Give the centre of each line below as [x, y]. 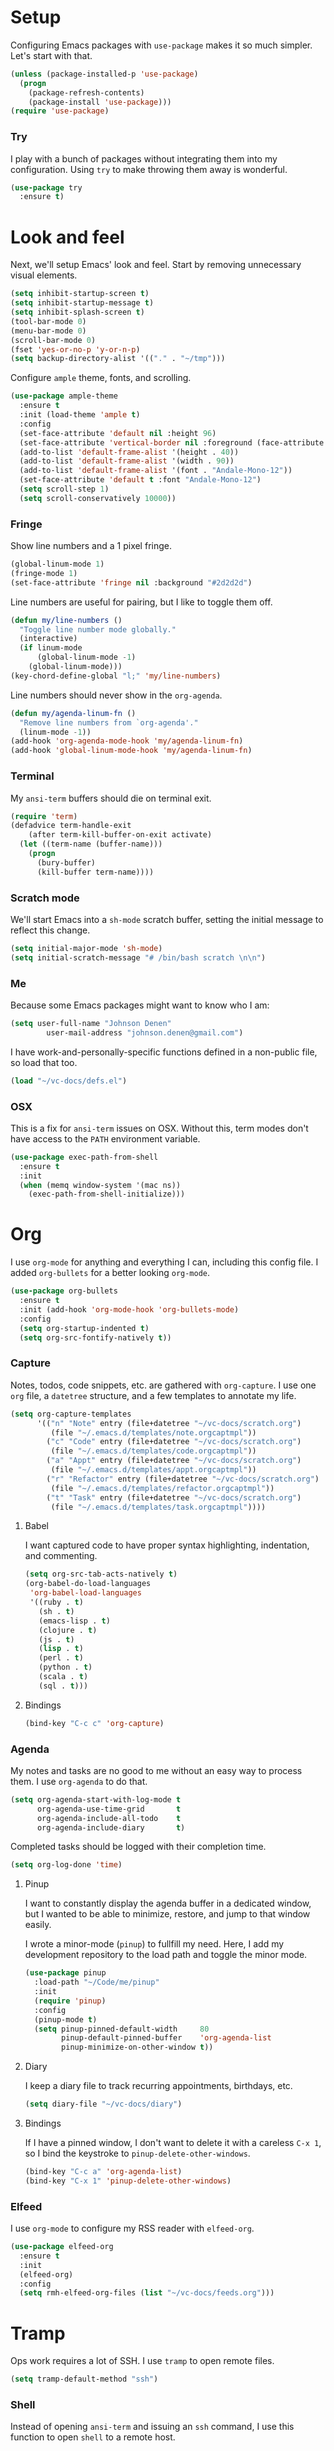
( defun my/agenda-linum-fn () [73, 713]
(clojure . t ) [68, 1630]
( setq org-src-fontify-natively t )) [95, 1337]
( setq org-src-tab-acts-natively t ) [101, 1574]
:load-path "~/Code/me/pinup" [97, 1982]
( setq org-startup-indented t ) [84, 1328]
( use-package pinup [65, 1973]
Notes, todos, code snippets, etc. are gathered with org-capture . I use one [163, 1385]
